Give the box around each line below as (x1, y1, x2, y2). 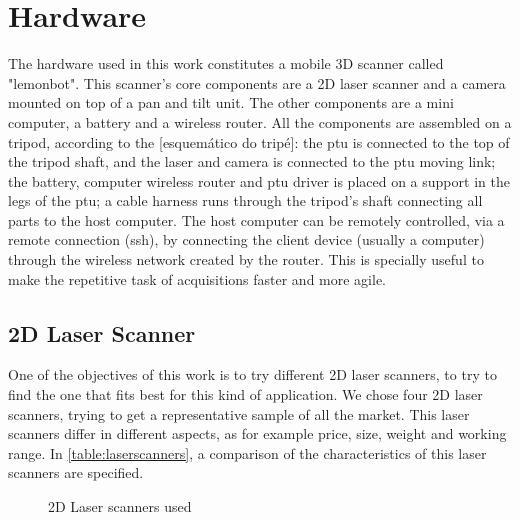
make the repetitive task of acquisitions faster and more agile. (8, 268, 387, 289)
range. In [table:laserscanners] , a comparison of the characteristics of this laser (8, 442, 487, 463)
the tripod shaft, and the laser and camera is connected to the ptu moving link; (8, 151, 496, 172)
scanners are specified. (8, 462, 144, 483)
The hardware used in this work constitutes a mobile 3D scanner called (8, 53, 444, 74)
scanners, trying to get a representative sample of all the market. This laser (8, 403, 470, 424)
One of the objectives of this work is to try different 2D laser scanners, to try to (8, 364, 497, 385)
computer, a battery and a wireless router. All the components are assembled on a (8, 111, 512, 132)
